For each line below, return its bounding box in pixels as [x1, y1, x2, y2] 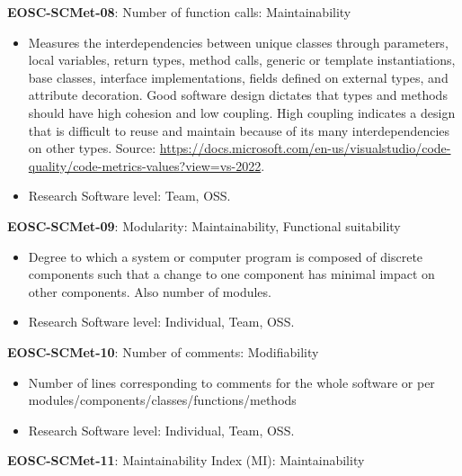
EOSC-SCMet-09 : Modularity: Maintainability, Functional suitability [7, 216, 401, 235]
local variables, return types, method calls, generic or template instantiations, [28, 50, 456, 69]
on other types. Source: [28, 139, 156, 157]
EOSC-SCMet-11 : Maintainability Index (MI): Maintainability [7, 451, 365, 470]
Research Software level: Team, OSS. [28, 186, 231, 205]
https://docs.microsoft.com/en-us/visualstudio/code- [159, 139, 451, 157]
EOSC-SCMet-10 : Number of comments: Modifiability [7, 342, 319, 361]
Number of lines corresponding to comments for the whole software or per [28, 373, 435, 391]
